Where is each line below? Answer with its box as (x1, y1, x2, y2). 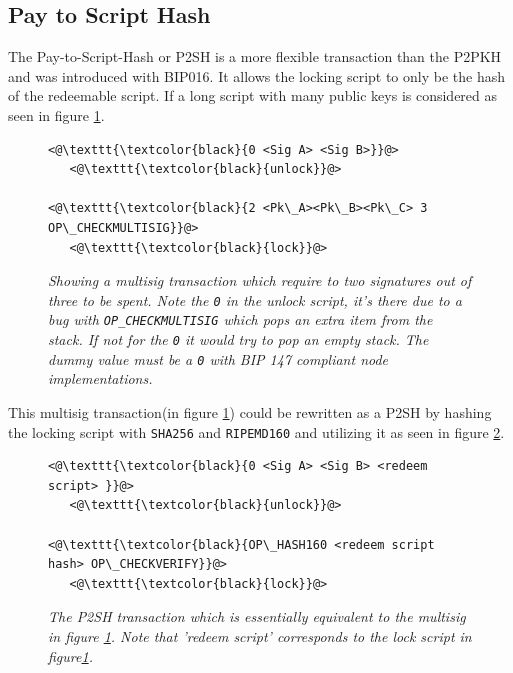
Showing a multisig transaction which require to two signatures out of (48, 270, 472, 291)
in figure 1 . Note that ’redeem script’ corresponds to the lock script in (48, 625, 472, 646)
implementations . (48, 368, 153, 389)
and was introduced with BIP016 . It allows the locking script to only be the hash (8, 65, 506, 86)
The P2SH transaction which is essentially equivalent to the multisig (48, 606, 466, 627)
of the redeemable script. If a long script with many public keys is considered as (8, 85, 498, 106)
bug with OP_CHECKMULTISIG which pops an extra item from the (48, 309, 433, 330)
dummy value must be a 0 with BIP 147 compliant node (48, 348, 389, 369)
